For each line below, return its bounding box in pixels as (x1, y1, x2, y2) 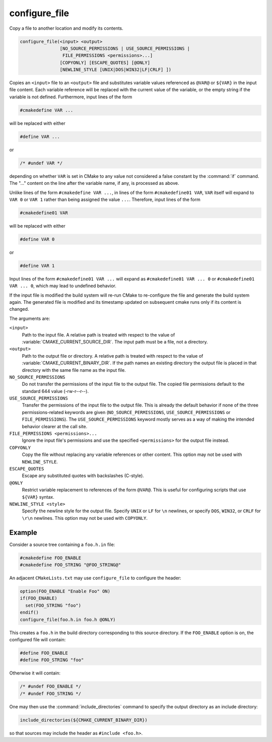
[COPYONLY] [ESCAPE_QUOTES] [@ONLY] (59, 59, 151, 65)
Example (9, 528, 37, 536)
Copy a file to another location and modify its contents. (9, 25, 123, 31)
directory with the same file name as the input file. (22, 367, 126, 373)
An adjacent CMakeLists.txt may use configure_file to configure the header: (9, 575, 181, 581)
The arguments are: (9, 315, 50, 321)
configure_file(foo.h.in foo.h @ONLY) (20, 617, 116, 622)
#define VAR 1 (20, 262, 55, 268)
